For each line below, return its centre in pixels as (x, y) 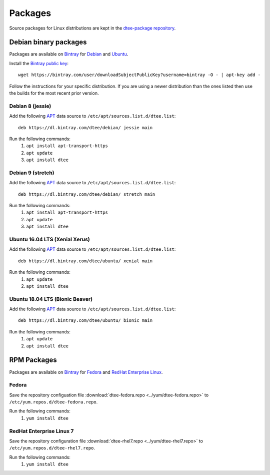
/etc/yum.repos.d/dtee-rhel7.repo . (52, 448)
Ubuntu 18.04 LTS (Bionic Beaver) (51, 299)
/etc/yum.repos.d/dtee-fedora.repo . (53, 402)
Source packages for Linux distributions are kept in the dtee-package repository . (92, 28)
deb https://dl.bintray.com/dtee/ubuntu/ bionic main (85, 321)
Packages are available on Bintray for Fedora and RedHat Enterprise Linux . (86, 372)
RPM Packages (33, 360)
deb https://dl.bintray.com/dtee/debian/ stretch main (87, 194)
